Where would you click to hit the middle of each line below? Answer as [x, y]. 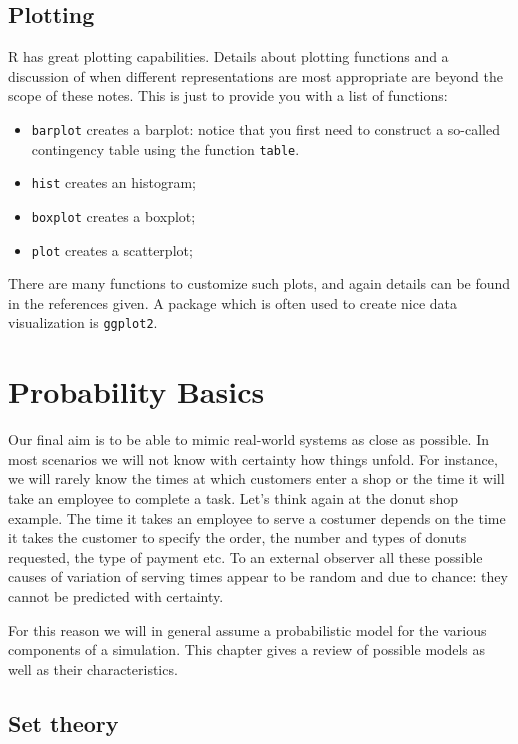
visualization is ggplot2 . [83, 322]
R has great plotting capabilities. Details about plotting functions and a [228, 56]
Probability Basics [136, 391]
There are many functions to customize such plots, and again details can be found [259, 283]
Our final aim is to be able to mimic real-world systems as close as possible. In [249, 439]
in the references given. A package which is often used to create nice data [233, 302]
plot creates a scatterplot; [112, 249]
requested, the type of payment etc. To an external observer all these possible [245, 556]
